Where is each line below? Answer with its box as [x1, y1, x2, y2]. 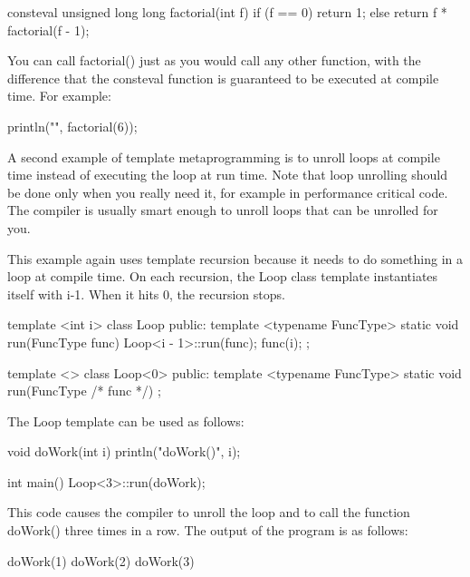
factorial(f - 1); [7, 20, 90, 39]
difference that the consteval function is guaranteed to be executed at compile [7, 68, 439, 87]
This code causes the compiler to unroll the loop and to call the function [7, 503, 410, 522]
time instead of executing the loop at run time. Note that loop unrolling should [7, 165, 447, 184]
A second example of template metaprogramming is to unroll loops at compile [7, 147, 440, 166]
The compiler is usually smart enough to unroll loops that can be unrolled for [7, 200, 438, 220]
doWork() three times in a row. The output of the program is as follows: [7, 521, 408, 540]
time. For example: [7, 86, 111, 105]
